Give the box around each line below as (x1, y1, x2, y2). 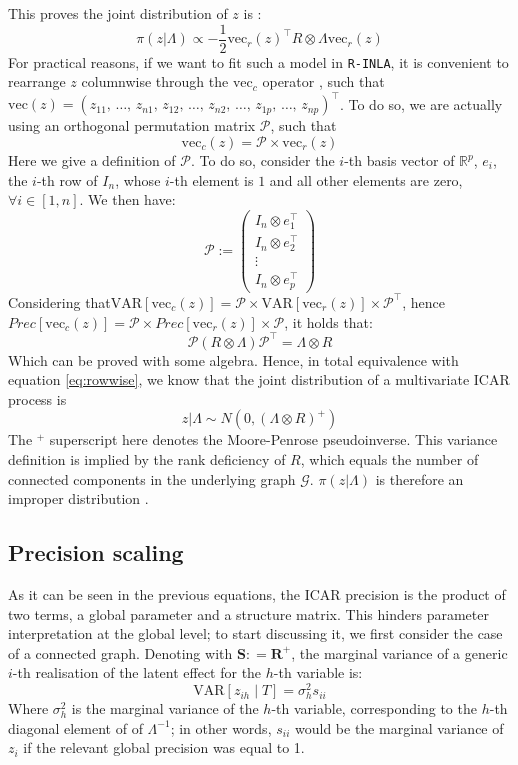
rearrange (8, 71, 66, 92)
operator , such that (262, 71, 385, 92)
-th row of (36, 169, 98, 190)
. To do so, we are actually (339, 93, 503, 114)
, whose (115, 169, 161, 190)
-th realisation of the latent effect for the (12, 662, 262, 683)
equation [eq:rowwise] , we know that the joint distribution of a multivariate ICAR (8, 369, 510, 390)
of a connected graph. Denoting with (8, 642, 233, 663)
